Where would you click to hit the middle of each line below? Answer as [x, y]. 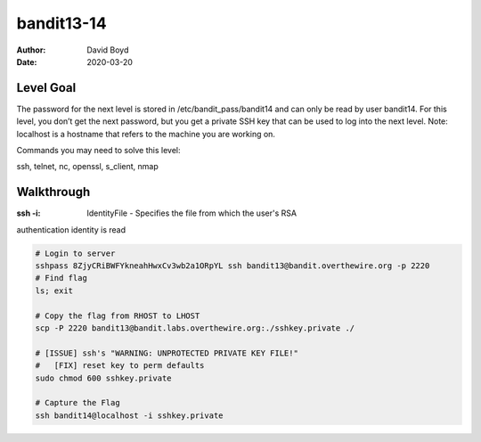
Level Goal [46, 88]
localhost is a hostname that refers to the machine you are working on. [146, 134]
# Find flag [61, 278]
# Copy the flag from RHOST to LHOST [118, 315]
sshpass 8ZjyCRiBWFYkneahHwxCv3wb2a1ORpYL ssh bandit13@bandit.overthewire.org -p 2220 [232, 266]
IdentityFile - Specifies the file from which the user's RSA [192, 213]
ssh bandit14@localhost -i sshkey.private [129, 415]
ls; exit [54, 291]
